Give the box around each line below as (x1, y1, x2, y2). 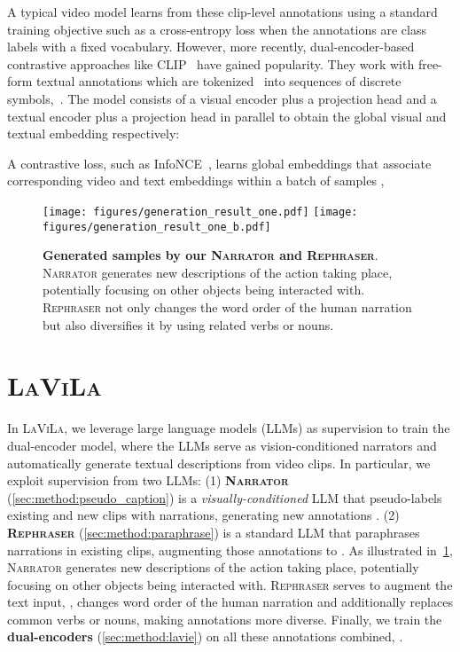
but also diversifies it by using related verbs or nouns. (43, 315, 334, 334)
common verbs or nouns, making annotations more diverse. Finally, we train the (7, 609, 442, 628)
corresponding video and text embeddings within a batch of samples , (7, 171, 385, 190)
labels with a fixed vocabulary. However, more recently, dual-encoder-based (7, 37, 415, 56)
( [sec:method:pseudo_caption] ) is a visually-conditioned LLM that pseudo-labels (7, 488, 442, 507)
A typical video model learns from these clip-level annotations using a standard (7, 3, 438, 20)
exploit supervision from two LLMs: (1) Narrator (7, 471, 289, 490)
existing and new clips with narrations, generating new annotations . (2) (7, 506, 400, 524)
